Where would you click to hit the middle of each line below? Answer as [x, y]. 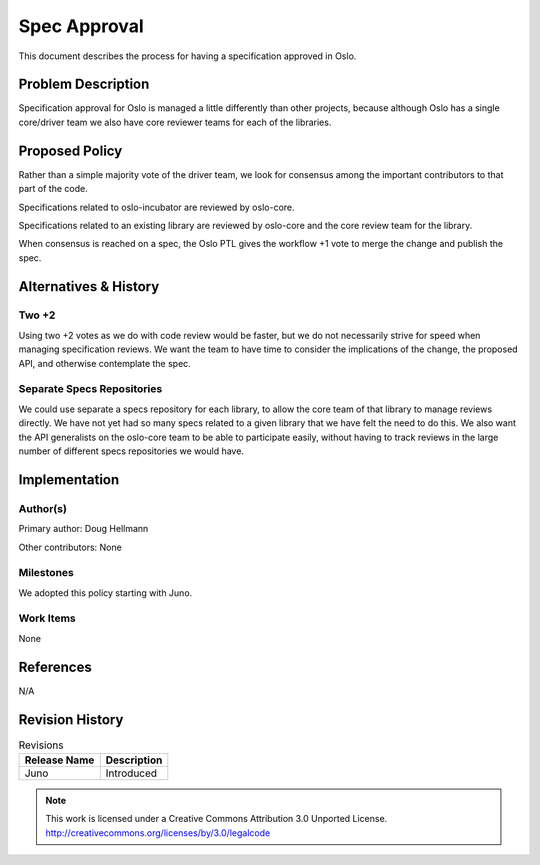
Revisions [41, 745]
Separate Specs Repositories [90, 389]
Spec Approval [81, 26]
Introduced [131, 773]
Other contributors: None [70, 547]
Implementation [69, 479]
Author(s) [42, 508]
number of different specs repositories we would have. [131, 451]
